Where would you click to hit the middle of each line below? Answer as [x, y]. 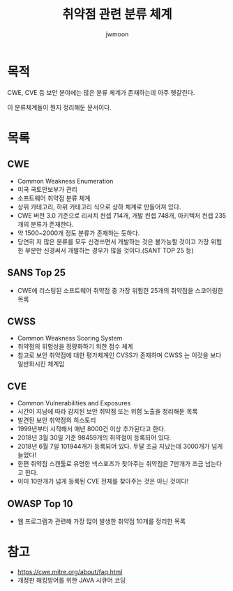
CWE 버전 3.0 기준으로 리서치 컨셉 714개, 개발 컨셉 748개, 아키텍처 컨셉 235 [122, 215]
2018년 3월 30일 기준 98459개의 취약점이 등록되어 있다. [94, 437]
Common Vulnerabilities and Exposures [74, 403]
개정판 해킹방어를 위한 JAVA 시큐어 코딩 [72, 580]
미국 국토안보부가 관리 [47, 189]
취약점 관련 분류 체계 [117, 14]
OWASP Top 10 [40, 503]
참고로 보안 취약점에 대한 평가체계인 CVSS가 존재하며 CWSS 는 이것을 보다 [119, 355]
